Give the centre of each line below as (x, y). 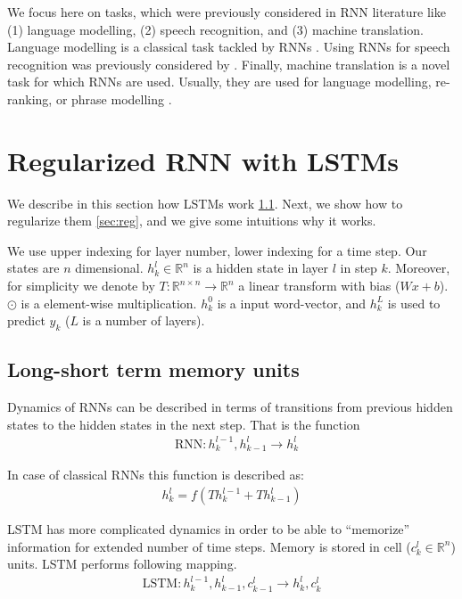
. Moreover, (419, 268)
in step (359, 268)
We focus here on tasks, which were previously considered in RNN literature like (227, 12)
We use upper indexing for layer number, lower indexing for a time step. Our (217, 250)
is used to (414, 303)
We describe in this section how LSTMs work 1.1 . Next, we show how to (205, 203)
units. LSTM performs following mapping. (122, 564)
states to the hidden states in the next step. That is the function (184, 424)
